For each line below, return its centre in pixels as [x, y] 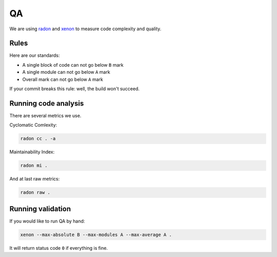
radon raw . [35, 193]
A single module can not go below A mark [66, 72]
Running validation [40, 209]
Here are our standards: [35, 55]
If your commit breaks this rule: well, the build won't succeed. [75, 89]
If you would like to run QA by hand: [47, 221]
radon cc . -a [38, 139]
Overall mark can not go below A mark [63, 79]
